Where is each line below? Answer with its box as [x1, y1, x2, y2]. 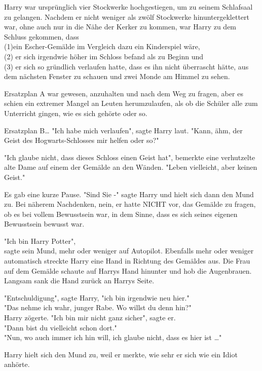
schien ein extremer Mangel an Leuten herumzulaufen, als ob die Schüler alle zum [4, 98, 258, 108]
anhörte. [4, 359, 30, 369]
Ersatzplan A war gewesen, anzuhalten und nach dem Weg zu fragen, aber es [4, 88, 243, 98]
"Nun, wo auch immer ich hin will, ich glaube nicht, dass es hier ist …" [4, 332, 222, 343]
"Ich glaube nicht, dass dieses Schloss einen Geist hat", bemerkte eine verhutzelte [4, 152, 255, 162]
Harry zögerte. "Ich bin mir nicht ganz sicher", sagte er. [4, 312, 176, 323]
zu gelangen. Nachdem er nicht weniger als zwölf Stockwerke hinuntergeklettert [4, 11, 250, 22]
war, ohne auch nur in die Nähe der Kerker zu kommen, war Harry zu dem [4, 21, 237, 32]
